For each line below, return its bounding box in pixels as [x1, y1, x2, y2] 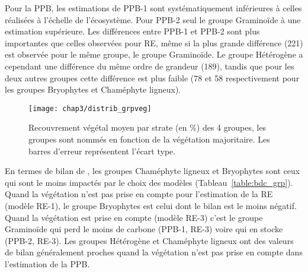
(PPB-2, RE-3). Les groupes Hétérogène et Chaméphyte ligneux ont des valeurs [5, 234, 294, 246]
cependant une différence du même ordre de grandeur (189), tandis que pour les [5, 59, 294, 72]
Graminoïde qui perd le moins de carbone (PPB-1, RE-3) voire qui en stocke [5, 223, 283, 235]
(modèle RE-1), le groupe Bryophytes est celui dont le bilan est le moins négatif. [5, 199, 297, 211]
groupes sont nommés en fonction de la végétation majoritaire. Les [28, 133, 270, 145]
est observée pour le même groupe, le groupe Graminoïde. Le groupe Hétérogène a [5, 48, 303, 61]
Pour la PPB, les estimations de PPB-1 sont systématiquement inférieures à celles [5, 2, 302, 14]
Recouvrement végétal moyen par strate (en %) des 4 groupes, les [28, 121, 267, 134]
